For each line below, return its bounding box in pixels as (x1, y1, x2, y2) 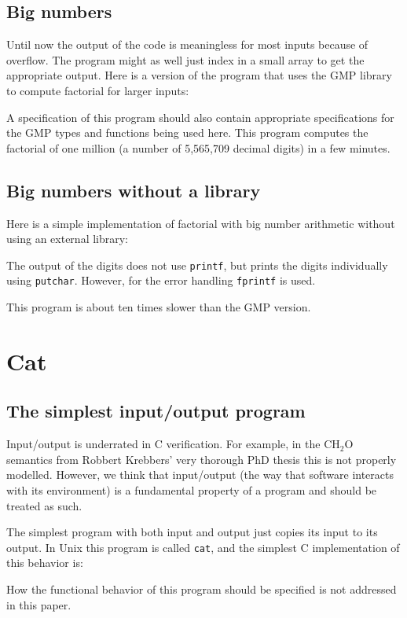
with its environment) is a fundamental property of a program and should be (6, 482, 377, 498)
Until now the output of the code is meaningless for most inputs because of (6, 36, 368, 53)
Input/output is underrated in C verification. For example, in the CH (6, 436, 340, 452)
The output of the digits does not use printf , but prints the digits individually (6, 256, 388, 273)
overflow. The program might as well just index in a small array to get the (6, 51, 365, 68)
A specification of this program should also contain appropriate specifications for (6, 109, 394, 125)
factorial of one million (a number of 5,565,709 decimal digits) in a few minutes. (6, 139, 390, 156)
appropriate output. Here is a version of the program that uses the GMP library (6, 67, 392, 83)
